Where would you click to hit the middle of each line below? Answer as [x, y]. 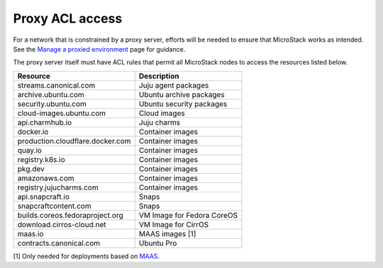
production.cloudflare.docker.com [74, 141]
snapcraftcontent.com [54, 206]
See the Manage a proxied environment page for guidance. [99, 49]
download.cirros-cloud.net [62, 224]
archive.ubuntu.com [51, 94]
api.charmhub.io [45, 122]
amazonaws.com [46, 178]
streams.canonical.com [56, 85]
